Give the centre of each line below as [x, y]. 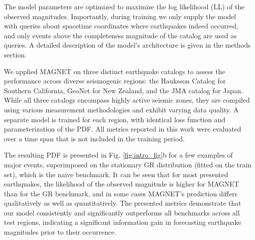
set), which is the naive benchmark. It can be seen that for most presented [116, 174]
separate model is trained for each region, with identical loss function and [115, 119]
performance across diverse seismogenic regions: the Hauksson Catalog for [115, 81]
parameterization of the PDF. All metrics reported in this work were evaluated [123, 129]
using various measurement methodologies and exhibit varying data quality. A [121, 109]
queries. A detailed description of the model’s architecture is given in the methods [127, 45]
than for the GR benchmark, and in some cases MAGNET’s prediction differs [121, 193]
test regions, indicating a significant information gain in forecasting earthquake [123, 222]
